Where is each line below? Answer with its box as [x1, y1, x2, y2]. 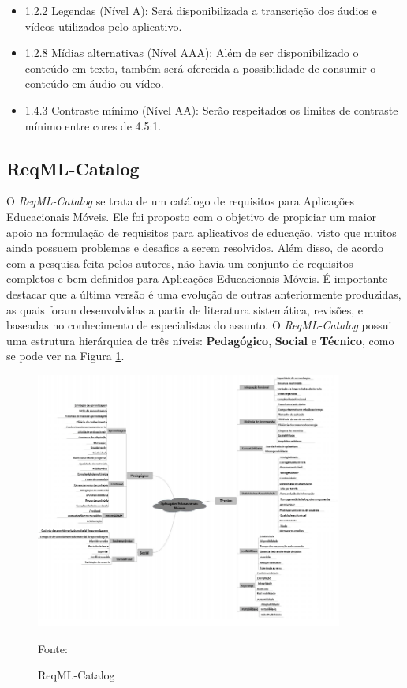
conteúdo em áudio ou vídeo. [24, 75, 164, 92]
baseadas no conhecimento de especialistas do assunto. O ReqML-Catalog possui [6, 317, 392, 333]
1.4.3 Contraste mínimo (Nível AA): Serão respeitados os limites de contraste [24, 101, 398, 118]
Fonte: [38, 640, 68, 656]
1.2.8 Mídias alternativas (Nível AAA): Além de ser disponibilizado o [24, 44, 359, 61]
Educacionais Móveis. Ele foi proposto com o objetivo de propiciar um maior [6, 208, 377, 224]
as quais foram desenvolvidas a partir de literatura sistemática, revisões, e [6, 301, 363, 318]
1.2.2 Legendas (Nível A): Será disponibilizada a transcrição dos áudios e [24, 2, 377, 18]
